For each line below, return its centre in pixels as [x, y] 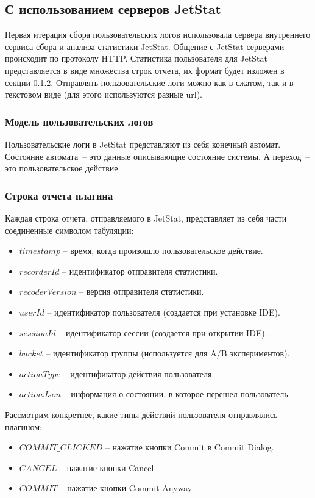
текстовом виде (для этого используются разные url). [104, 94]
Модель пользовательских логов [79, 121]
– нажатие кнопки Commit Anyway [126, 488]
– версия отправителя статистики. [141, 291]
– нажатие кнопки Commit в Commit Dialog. [189, 447]
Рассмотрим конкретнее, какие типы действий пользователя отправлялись [141, 414]
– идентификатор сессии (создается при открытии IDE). [163, 332]
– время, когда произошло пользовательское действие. [163, 251]
